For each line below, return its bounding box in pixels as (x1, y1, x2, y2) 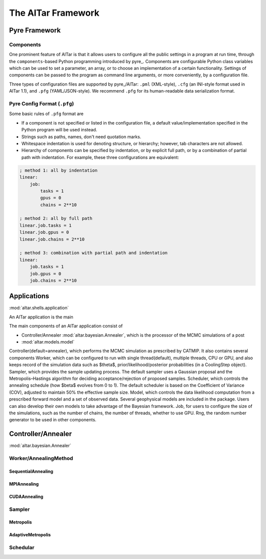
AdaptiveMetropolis (9, 532, 51, 538)
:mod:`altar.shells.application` (9, 305, 69, 311)
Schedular (9, 544, 34, 551)
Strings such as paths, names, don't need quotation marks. (21, 133, 141, 140)
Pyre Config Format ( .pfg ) (9, 100, 74, 107)
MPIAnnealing (9, 481, 39, 487)
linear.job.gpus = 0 (19, 229, 69, 235)
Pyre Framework (9, 26, 61, 34)
